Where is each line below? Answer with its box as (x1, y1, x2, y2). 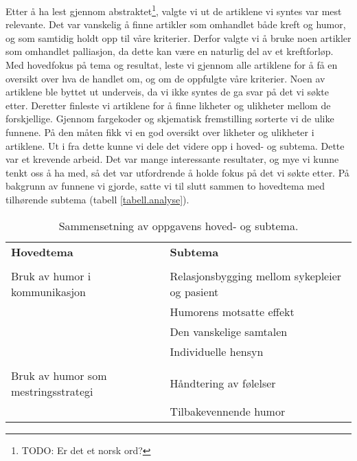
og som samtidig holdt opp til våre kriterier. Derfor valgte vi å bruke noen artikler (5, 30, 352, 45)
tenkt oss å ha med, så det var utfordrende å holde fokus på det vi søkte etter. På (5, 165, 349, 179)
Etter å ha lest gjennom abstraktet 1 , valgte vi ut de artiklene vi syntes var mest (5, 2, 342, 18)
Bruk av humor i (11, 267, 91, 284)
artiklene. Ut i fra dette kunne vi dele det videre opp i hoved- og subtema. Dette (5, 138, 345, 153)
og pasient (170, 283, 219, 300)
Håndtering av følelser (170, 375, 276, 392)
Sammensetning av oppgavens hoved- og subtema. (58, 217, 299, 234)
